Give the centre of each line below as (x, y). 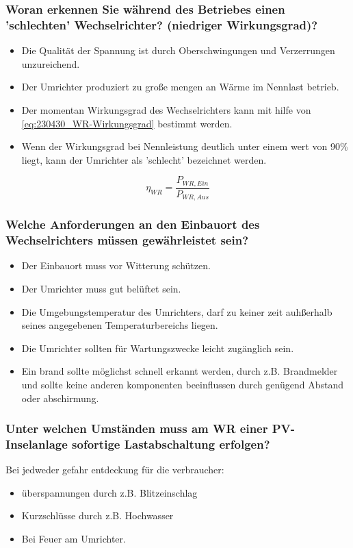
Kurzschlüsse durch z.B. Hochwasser (97, 515)
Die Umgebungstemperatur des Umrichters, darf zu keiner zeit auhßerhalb (177, 311)
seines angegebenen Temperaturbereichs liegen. (120, 325)
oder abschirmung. (60, 398)
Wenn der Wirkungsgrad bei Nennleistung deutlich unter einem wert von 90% (185, 146)
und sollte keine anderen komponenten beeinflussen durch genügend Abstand (182, 384)
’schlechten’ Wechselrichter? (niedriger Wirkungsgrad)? (162, 24)
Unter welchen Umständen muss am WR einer (137, 428)
